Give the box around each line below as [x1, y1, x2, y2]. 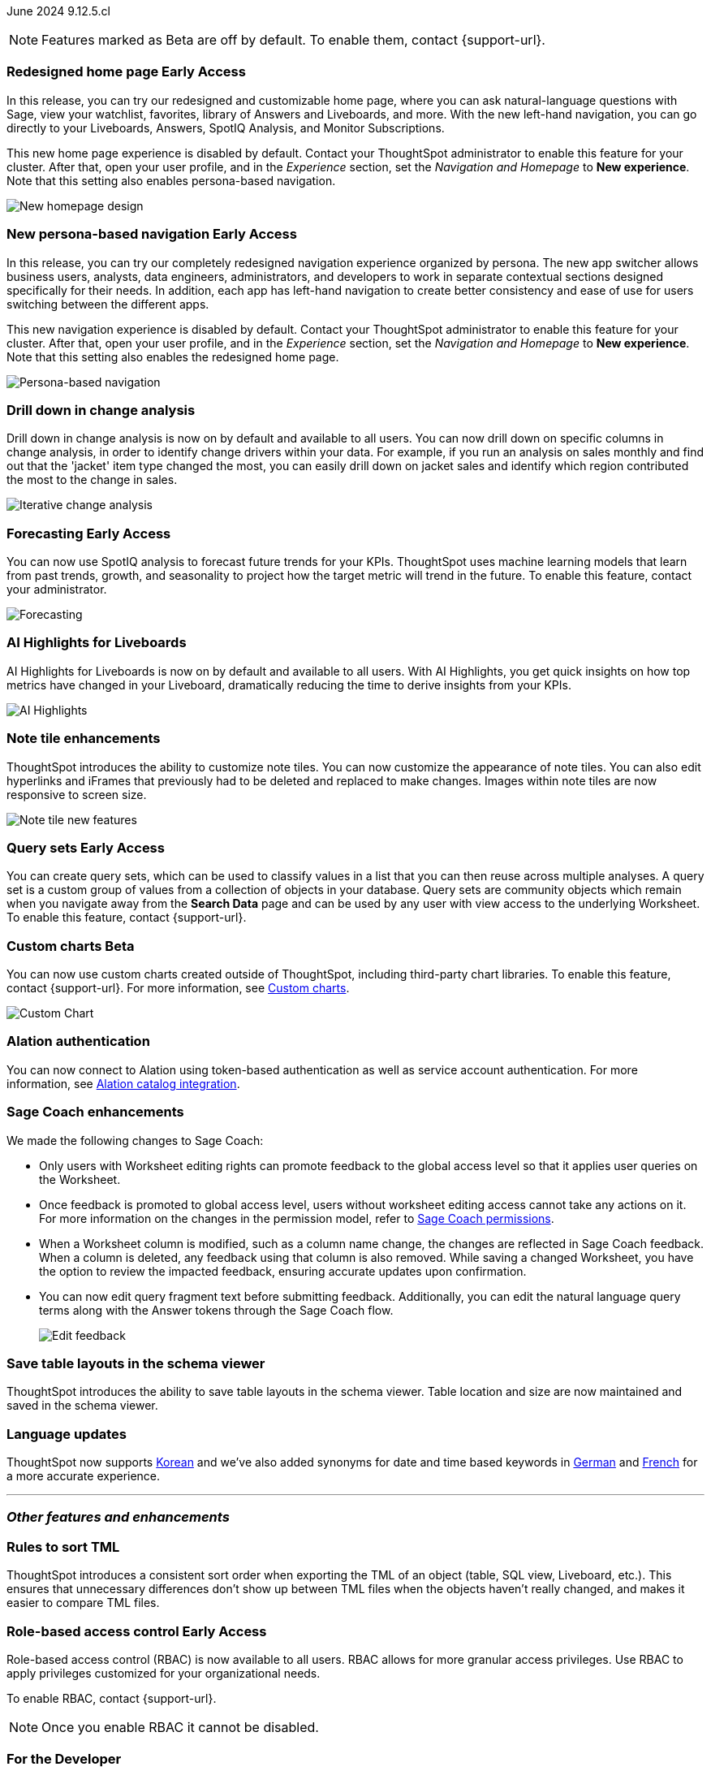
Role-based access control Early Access [6, 1622, 267, 1639]
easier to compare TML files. [6, 1596, 160, 1610]
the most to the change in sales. [6, 473, 178, 487]
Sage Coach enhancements [6, 1104, 184, 1121]
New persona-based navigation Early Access [6, 226, 297, 243]
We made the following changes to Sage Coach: [6, 1133, 264, 1147]
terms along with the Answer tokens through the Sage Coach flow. [39, 1302, 394, 1317]
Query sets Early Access [6, 839, 165, 856]
